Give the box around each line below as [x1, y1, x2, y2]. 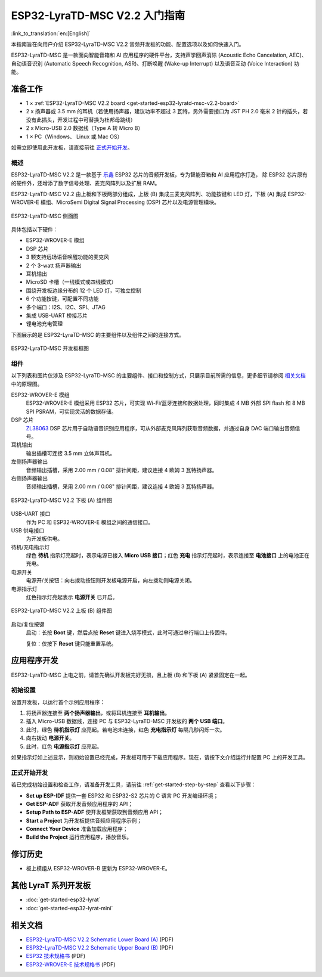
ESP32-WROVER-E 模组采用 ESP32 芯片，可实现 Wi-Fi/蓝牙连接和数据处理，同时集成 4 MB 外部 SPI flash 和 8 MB [26, 399, 305, 407]
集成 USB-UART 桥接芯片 [26, 312, 88, 319]
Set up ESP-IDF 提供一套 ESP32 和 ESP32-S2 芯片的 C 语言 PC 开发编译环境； [26, 792, 219, 799]
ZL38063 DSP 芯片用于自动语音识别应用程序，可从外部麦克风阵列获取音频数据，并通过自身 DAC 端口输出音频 [26, 424, 295, 432]
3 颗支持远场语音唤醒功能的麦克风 [26, 253, 110, 260]
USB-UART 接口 [11, 510, 51, 517]
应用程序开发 [11, 656, 58, 666]
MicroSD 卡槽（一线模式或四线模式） [26, 278, 117, 286]
